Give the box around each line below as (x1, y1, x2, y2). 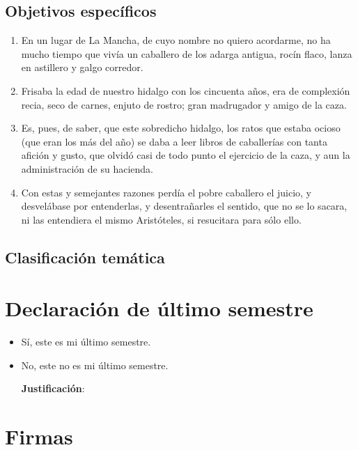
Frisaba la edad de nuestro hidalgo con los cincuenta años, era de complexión (21, 83, 350, 98)
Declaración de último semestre (5, 294, 313, 323)
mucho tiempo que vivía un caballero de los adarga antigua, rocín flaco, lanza (21, 46, 352, 61)
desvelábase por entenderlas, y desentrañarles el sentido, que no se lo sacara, (21, 199, 348, 213)
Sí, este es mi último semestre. (21, 334, 151, 349)
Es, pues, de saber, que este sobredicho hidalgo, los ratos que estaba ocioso (21, 121, 341, 135)
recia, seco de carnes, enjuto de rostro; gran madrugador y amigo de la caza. (21, 97, 347, 111)
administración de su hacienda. (21, 161, 154, 176)
